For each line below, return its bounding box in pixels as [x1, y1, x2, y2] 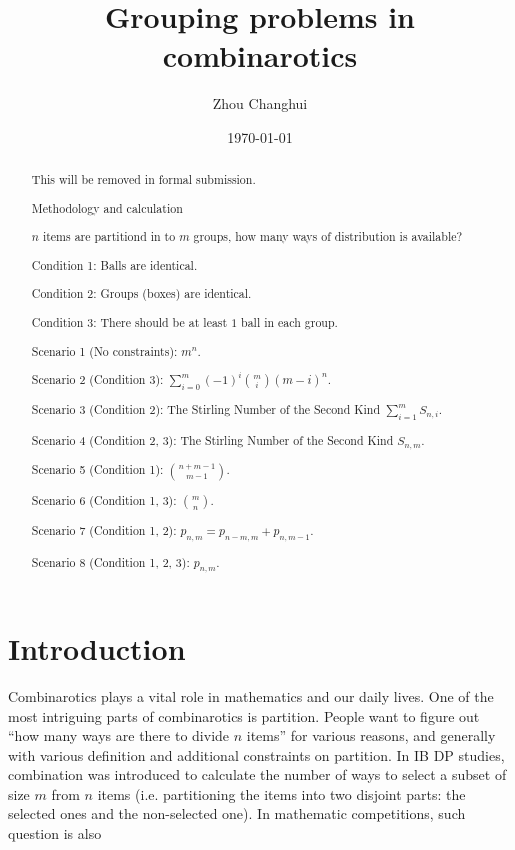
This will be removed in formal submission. [31, 171, 256, 188]
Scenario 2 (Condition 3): [31, 371, 164, 388]
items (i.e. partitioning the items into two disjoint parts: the [97, 783, 466, 804]
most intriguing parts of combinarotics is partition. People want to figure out [8, 705, 480, 726]
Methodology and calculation [31, 199, 183, 216]
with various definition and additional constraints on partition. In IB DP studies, [8, 744, 505, 765]
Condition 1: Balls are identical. [31, 256, 198, 273]
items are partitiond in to [42, 228, 176, 245]
